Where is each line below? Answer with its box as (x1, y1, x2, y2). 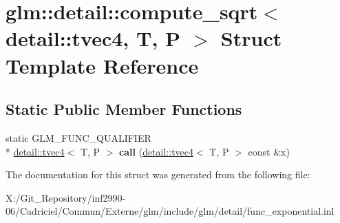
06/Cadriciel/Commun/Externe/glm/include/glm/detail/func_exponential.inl (6, 204, 334, 218)
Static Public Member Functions (6, 98, 242, 120)
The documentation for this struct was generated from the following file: (6, 167, 310, 182)
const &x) (248, 144, 290, 158)
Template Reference (6, 51, 199, 79)
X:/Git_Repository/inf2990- (6, 190, 126, 204)
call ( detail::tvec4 (119, 144, 194, 158)
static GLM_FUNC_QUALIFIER (6, 130, 151, 145)
